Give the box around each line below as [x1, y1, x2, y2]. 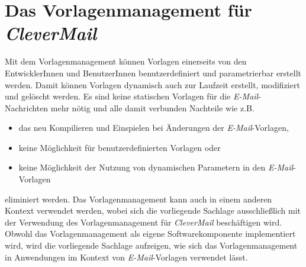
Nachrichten [5, 101, 49, 114]
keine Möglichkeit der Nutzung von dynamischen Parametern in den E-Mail [18, 161, 294, 173]
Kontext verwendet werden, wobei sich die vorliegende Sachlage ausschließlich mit [5, 204, 301, 217]
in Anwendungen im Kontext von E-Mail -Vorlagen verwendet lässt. [5, 250, 248, 263]
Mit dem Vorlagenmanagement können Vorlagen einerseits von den [5, 55, 247, 67]
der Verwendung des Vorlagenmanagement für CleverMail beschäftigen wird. [5, 215, 282, 228]
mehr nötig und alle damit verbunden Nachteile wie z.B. [50, 101, 255, 114]
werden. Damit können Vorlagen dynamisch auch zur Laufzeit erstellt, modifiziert [5, 78, 300, 91]
